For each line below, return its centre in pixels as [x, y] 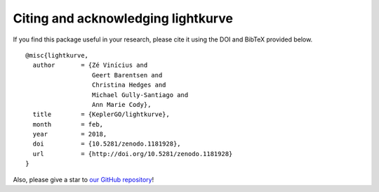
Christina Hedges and [129, 85]
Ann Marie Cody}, [121, 104]
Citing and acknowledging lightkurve [123, 18]
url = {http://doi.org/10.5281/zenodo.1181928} [133, 154]
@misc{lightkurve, [57, 55]
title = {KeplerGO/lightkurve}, [101, 115]
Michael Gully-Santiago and [140, 95]
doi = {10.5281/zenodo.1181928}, [107, 144]
